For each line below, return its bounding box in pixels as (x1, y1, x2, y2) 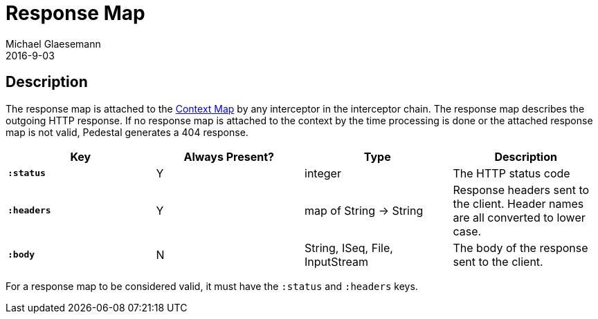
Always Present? (183, 149, 275, 164)
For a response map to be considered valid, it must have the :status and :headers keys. (6, 280, 418, 292)
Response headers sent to (453, 182, 590, 197)
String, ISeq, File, (305, 240, 393, 255)
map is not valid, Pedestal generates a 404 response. (6, 126, 248, 138)
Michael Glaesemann (6, 37, 101, 50)
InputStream (305, 254, 368, 269)
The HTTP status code (453, 166, 570, 180)
